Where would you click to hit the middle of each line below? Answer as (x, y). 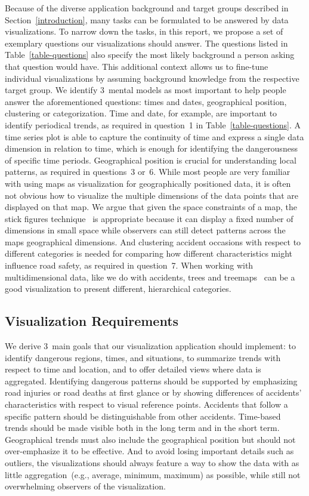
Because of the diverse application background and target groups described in (147, 8)
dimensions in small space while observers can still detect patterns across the (145, 230)
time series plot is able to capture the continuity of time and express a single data (154, 136)
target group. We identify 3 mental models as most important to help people (146, 90)
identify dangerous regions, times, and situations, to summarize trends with (143, 357)
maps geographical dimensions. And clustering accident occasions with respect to (153, 241)
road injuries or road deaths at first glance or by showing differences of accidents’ (153, 392)
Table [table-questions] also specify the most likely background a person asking (150, 55)
